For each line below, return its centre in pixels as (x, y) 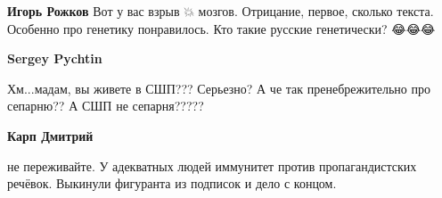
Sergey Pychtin (55, 58)
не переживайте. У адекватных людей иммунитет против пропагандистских (212, 165)
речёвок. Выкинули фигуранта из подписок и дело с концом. (172, 183)
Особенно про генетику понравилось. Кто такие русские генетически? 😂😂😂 (221, 28)
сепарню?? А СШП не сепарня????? (106, 106)
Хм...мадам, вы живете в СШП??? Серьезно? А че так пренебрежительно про (219, 88)
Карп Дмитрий (50, 135)
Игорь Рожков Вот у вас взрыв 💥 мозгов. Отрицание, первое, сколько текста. (221, 11)
